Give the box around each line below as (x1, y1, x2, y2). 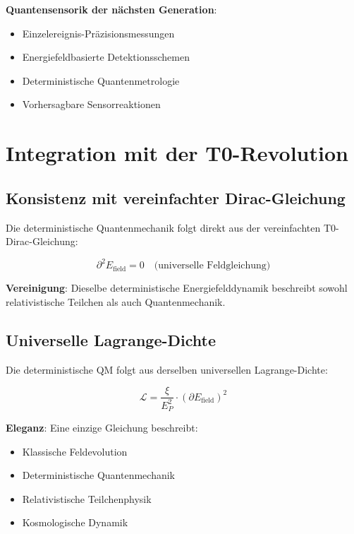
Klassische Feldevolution (22, 444, 128, 458)
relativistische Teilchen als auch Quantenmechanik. (6, 294, 226, 309)
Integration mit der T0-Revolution (6, 138, 348, 167)
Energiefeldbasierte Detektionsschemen (22, 49, 190, 64)
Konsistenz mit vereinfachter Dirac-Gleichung (6, 186, 346, 208)
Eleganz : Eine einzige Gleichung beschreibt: (6, 420, 198, 435)
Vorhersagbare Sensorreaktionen (22, 97, 161, 112)
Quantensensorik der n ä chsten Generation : (6, 2, 217, 16)
